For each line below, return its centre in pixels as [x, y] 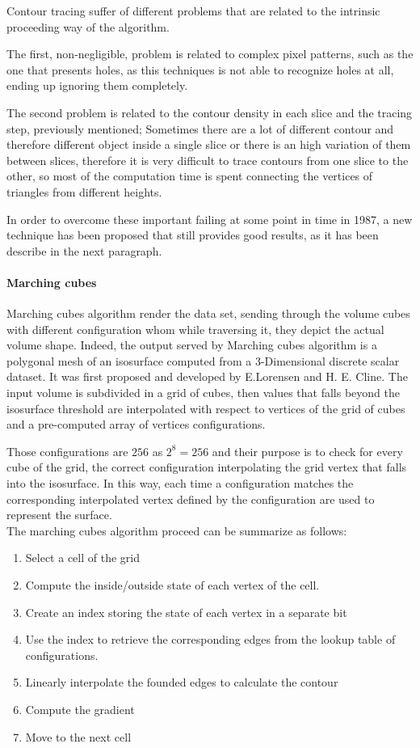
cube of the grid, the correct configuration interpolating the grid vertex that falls [207, 467]
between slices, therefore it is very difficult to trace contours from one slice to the [208, 160]
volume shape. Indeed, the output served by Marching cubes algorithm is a [192, 345]
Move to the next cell [78, 736]
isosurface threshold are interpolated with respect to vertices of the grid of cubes [206, 408]
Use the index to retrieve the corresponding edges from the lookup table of [210, 639]
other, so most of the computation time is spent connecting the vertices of [190, 176]
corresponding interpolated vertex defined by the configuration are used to [191, 499]
